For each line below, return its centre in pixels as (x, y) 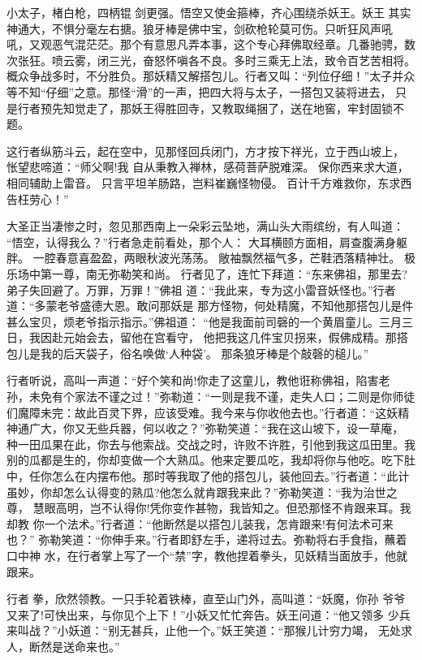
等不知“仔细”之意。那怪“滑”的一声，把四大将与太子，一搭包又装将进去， (199, 91)
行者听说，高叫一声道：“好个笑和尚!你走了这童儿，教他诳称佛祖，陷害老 (198, 380)
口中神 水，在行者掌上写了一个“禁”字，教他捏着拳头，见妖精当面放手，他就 (207, 555)
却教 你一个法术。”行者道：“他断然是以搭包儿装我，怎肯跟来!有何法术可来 (200, 523)
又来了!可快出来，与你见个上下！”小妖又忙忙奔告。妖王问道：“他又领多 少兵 (209, 614)
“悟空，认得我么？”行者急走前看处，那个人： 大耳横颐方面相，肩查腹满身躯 (207, 242)
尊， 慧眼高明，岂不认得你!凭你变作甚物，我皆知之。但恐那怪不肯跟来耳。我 (209, 508)
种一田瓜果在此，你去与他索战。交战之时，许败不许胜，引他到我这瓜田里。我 (211, 444)
